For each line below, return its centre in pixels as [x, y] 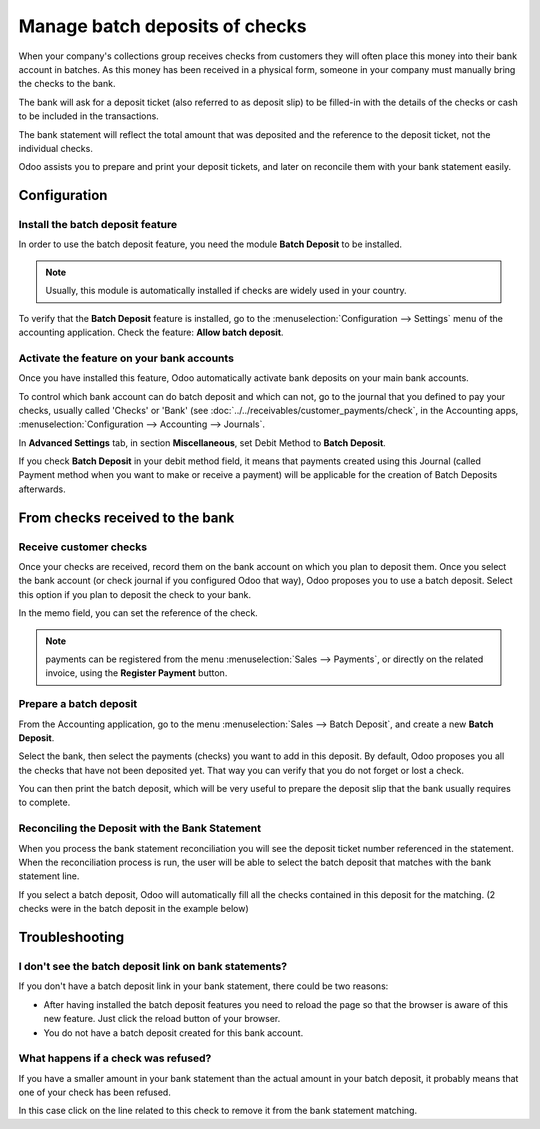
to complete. [44, 802]
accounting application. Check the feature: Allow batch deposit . [151, 332]
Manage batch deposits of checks [162, 26]
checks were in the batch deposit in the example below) [133, 909]
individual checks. [56, 148]
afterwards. [42, 489]
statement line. [49, 876]
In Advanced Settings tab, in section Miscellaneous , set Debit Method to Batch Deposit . [202, 442]
